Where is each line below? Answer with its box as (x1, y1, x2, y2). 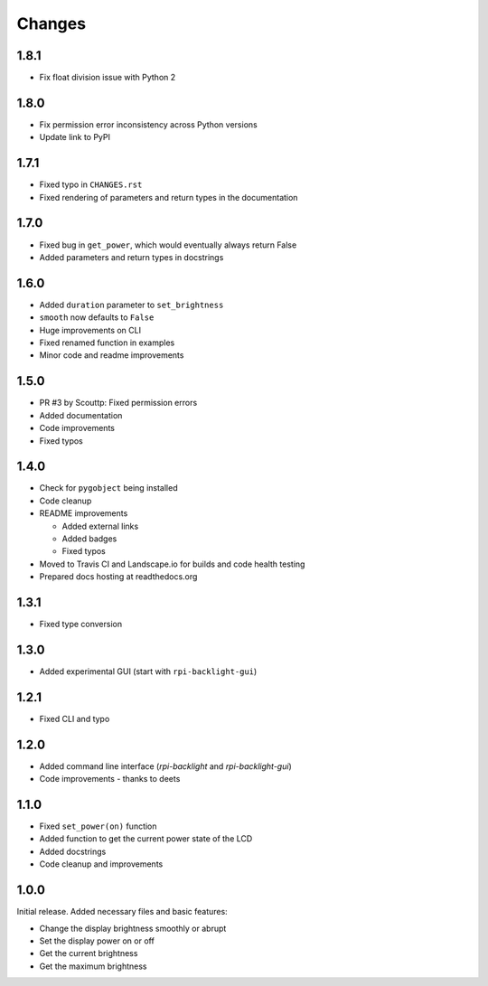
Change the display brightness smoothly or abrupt (39, 923, 227, 934)
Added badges (61, 533, 117, 544)
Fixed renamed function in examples (39, 337, 175, 348)
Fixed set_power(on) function (39, 821, 157, 831)
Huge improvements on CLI (39, 324, 142, 335)
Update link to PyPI (39, 132, 110, 143)
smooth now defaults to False (39, 312, 155, 323)
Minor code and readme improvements (39, 350, 184, 361)
